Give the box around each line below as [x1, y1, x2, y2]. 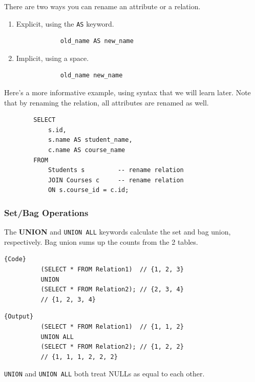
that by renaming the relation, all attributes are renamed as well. [4, 97, 209, 108]
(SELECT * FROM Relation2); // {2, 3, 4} [40, 286, 184, 293]
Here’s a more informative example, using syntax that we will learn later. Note [4, 87, 251, 98]
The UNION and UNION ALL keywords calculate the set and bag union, [4, 226, 231, 237]
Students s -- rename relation [48, 166, 184, 174]
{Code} [4, 256, 26, 263]
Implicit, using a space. [16, 52, 89, 63]
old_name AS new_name [60, 37, 134, 45]
